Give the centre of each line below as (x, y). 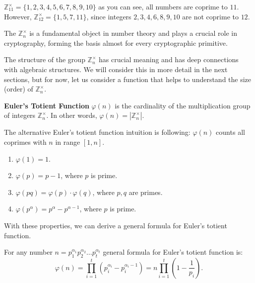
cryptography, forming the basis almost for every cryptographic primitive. (116, 43)
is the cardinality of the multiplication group (183, 105)
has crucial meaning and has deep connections (169, 59)
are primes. (146, 192)
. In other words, (72, 115)
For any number (28, 252)
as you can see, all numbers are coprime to (163, 6)
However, (18, 16)
